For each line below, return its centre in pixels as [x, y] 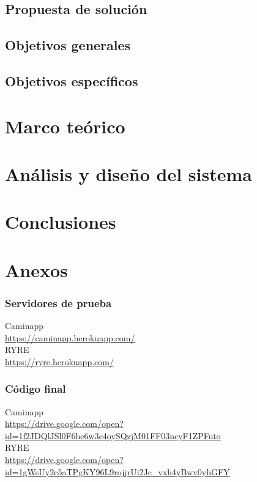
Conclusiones [61, 222]
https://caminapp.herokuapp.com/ [70, 337]
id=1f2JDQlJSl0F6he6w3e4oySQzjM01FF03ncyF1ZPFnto [113, 435]
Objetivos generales [68, 45]
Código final [35, 389]
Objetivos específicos [72, 80]
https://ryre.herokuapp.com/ [59, 361]
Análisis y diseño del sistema [128, 173]
